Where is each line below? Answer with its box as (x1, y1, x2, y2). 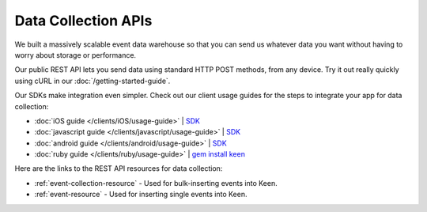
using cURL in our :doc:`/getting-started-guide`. (14, 76, 171, 85)
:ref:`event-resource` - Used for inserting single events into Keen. (34, 190, 248, 199)
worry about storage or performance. (14, 50, 137, 59)
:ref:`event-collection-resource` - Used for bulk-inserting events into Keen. (34, 178, 278, 187)
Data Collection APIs (14, 12, 153, 29)
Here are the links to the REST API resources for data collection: (14, 164, 223, 173)
